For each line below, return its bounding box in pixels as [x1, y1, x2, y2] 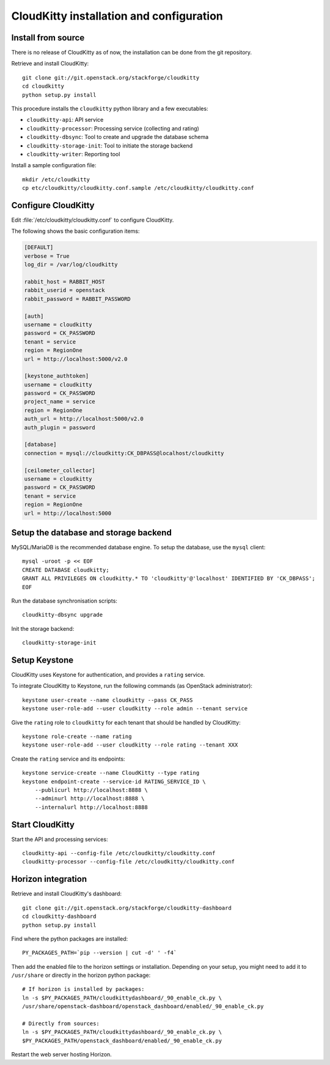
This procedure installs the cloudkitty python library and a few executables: [11, 105, 208, 113]
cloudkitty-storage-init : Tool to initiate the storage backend [26, 141, 193, 149]
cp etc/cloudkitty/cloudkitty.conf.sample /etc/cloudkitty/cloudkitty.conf [22, 184, 254, 192]
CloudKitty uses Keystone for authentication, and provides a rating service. [11, 671, 205, 679]
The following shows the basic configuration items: [11, 227, 140, 235]
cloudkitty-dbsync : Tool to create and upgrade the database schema [26, 134, 209, 141]
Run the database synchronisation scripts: [11, 597, 117, 604]
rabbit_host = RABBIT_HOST [24, 278, 105, 285]
